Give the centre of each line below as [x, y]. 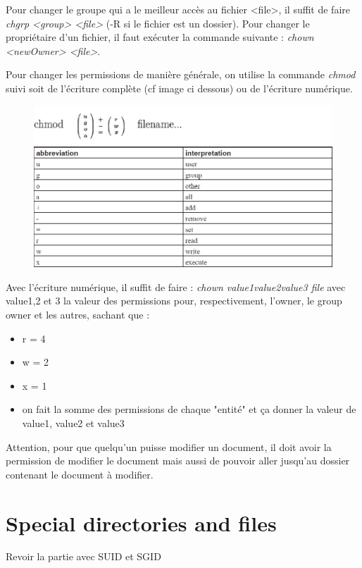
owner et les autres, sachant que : [78, 314]
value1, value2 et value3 [73, 422]
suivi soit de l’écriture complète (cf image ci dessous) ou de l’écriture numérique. [179, 88]
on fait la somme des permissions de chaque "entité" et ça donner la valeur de [189, 409]
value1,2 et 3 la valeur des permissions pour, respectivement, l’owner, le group [174, 301]
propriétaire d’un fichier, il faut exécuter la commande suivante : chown [160, 37]
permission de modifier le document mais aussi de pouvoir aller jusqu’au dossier [178, 461]
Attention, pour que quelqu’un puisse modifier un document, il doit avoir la [169, 446]
